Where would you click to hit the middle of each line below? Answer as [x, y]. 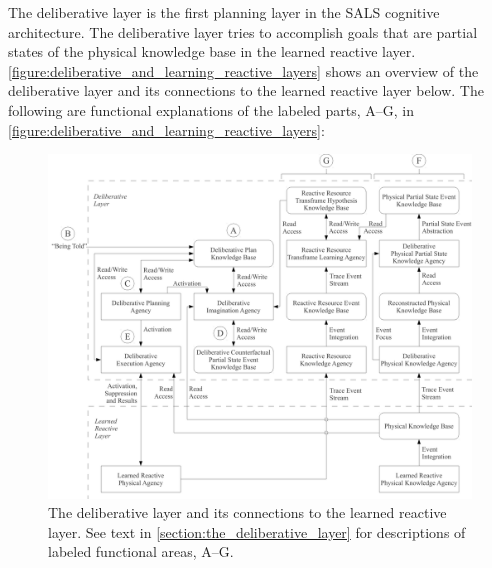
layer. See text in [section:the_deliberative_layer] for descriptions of [257, 531]
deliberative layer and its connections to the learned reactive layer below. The [246, 90]
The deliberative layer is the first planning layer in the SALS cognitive [224, 12]
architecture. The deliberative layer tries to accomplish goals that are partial [243, 31]
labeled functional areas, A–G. [141, 551]
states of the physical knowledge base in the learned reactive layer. [212, 51]
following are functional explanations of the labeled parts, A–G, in [211, 109]
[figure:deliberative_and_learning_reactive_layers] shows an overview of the [243, 70]
